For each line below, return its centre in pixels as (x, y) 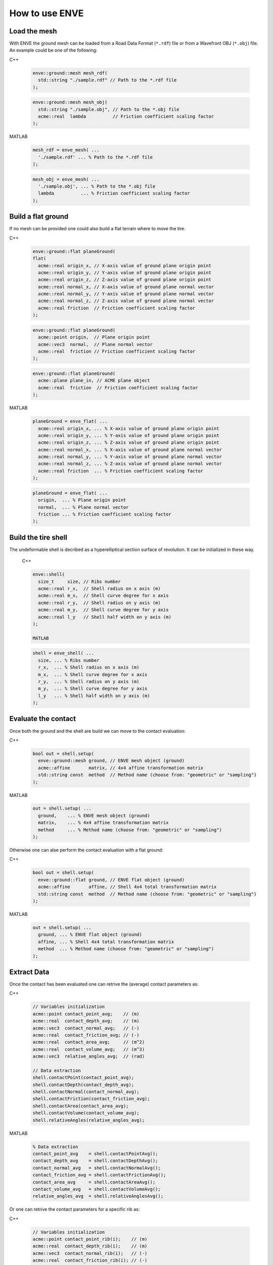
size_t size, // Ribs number (79, 581)
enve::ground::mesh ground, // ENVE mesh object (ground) (111, 761)
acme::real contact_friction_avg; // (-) (86, 1035)
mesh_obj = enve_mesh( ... (66, 179)
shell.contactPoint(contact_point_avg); (83, 1078)
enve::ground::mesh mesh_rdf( (70, 73)
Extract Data (29, 972)
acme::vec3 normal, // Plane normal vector (95, 344)
